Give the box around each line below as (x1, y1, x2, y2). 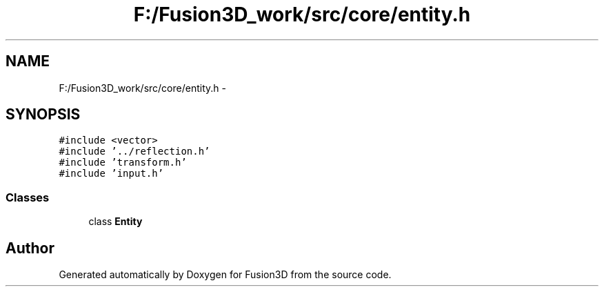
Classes (6, 190, 50, 204)
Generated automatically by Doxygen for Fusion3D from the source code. (59, 269, 392, 281)
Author (6, 239, 54, 257)
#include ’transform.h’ (59, 157, 187, 168)
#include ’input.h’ (59, 168, 164, 179)
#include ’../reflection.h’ (59, 146, 210, 157)
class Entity (88, 215, 143, 228)
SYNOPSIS (6, 106, 81, 124)
